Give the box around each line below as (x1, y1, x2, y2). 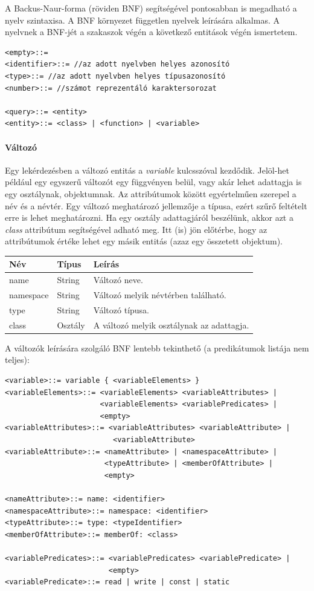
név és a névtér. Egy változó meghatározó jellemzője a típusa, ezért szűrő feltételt (5, 199, 307, 212)
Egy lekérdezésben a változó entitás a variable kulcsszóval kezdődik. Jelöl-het (5, 163, 289, 176)
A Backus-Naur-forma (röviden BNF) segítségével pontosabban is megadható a (5, 2, 297, 14)
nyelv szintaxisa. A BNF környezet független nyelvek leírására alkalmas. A (5, 13, 280, 26)
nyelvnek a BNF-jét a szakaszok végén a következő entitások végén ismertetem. (5, 25, 298, 38)
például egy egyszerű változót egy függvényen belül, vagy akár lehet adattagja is (5, 175, 302, 188)
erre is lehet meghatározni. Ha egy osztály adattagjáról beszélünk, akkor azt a (5, 211, 293, 224)
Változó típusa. (93, 303, 150, 316)
